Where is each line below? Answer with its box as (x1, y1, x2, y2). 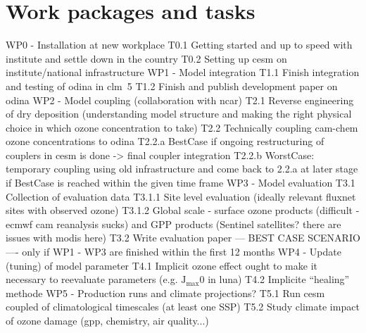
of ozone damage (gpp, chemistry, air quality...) (6, 313, 209, 327)
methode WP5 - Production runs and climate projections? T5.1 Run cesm (6, 285, 325, 300)
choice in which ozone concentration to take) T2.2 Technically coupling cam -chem (6, 120, 358, 134)
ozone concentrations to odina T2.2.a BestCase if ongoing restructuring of (6, 134, 324, 149)
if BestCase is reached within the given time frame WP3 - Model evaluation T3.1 (6, 175, 355, 190)
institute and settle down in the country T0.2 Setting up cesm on (6, 51, 287, 65)
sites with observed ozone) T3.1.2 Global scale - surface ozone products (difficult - (6, 203, 360, 218)
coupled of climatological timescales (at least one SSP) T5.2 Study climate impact (6, 299, 360, 314)
